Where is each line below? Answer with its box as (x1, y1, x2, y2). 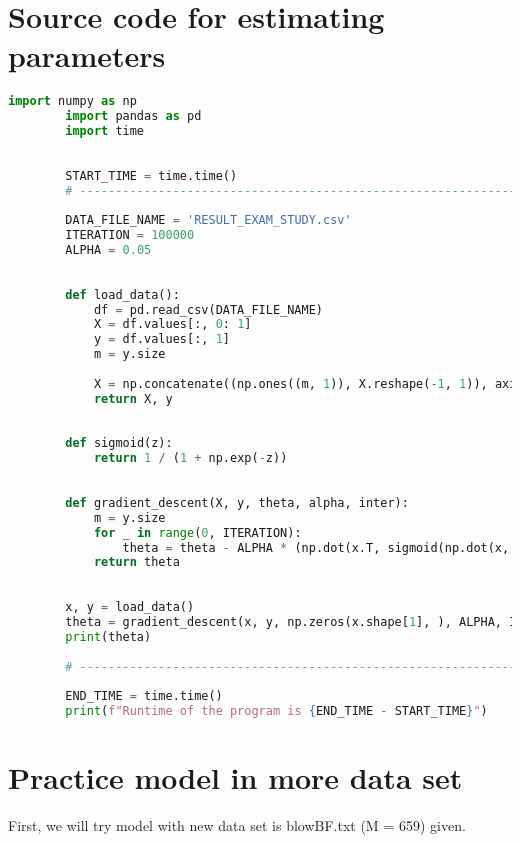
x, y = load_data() (65, 600, 195, 615)
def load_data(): (65, 287, 180, 302)
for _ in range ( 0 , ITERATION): (93, 525, 302, 540)
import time (65, 124, 145, 139)
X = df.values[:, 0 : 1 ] (93, 317, 252, 332)
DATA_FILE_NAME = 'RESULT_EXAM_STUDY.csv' (65, 213, 352, 228)
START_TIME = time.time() (65, 168, 238, 183)
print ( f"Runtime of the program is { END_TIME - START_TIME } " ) (65, 704, 488, 719)
